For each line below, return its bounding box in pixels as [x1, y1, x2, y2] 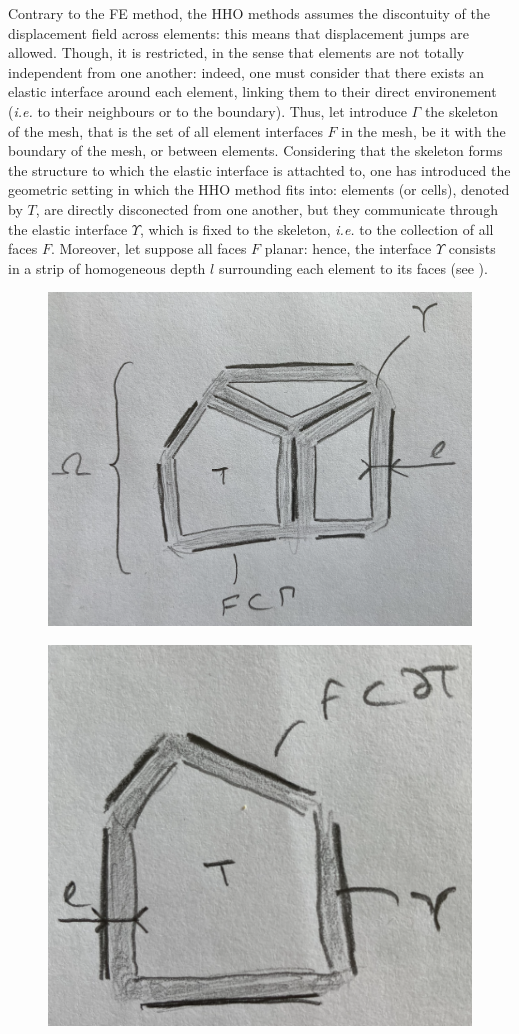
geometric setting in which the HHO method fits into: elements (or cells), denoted [8, 179, 510, 200]
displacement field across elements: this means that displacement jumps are [8, 22, 470, 43]
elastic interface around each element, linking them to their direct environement [8, 81, 497, 102]
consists [448, 238, 496, 259]
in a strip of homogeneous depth [8, 257, 206, 278]
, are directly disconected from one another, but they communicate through [35, 198, 498, 219]
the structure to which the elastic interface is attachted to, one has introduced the [8, 159, 511, 180]
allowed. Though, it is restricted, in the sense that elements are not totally [8, 42, 465, 63]
